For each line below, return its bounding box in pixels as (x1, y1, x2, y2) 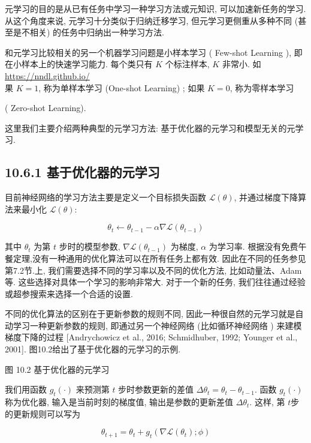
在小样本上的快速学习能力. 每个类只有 (5, 58, 153, 70)
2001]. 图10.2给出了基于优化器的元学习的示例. (5, 343, 181, 355)
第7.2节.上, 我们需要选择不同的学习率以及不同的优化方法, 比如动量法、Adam (5, 264, 302, 276)
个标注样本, (165, 58, 210, 70)
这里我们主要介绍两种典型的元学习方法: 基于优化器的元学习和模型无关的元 (5, 121, 295, 134)
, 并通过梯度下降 (234, 191, 298, 203)
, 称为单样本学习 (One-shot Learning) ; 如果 (38, 81, 205, 94)
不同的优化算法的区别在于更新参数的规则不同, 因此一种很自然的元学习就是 (5, 307, 295, 320)
